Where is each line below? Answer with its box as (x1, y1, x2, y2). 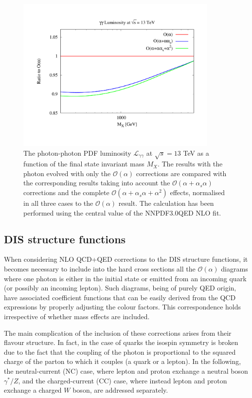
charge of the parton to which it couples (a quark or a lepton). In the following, (4, 356, 241, 366)
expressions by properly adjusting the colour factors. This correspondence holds (4, 302, 241, 312)
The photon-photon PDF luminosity (23, 147, 131, 158)
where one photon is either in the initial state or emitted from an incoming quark (4, 273, 247, 283)
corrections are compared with (136, 168, 227, 178)
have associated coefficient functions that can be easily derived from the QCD (4, 292, 236, 302)
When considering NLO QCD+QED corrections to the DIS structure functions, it (4, 254, 248, 264)
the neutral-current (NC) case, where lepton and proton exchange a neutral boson (4, 366, 248, 376)
